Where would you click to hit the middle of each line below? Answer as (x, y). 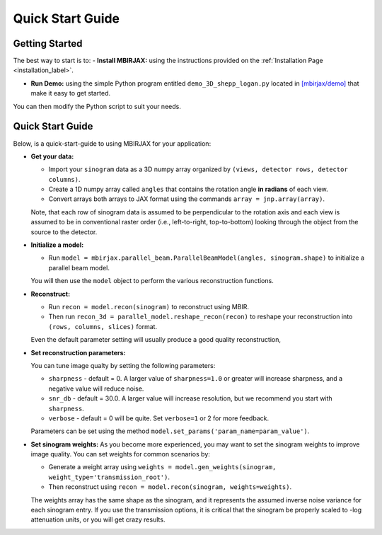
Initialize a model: (57, 245)
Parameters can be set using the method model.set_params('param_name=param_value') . (170, 431)
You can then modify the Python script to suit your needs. (97, 106)
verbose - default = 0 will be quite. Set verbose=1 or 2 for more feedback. (158, 418)
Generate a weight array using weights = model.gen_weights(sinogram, (162, 467)
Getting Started (48, 44)
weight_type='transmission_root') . (109, 477)
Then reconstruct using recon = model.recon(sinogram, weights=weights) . (170, 487)
